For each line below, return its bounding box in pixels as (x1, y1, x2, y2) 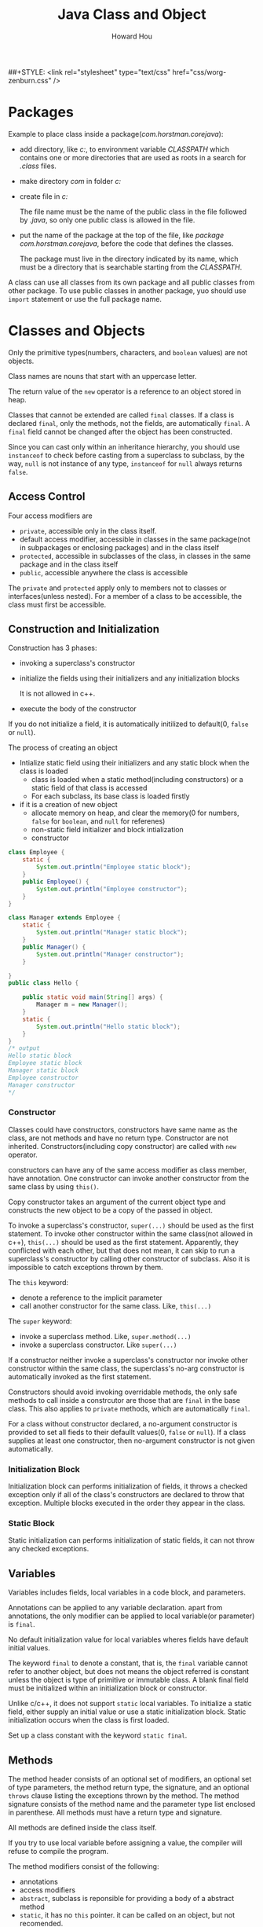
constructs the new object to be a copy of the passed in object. (8, 1205, 214, 1215)
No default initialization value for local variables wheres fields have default (8, 1635, 249, 1644)
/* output (8, 1044, 41, 1052)
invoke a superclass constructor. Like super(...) (19, 1340, 177, 1349)
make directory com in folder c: (19, 176, 122, 185)
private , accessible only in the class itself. (19, 526, 157, 535)
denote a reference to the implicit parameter (19, 1293, 163, 1302)
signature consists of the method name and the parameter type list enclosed (8, 1800, 256, 1809)
